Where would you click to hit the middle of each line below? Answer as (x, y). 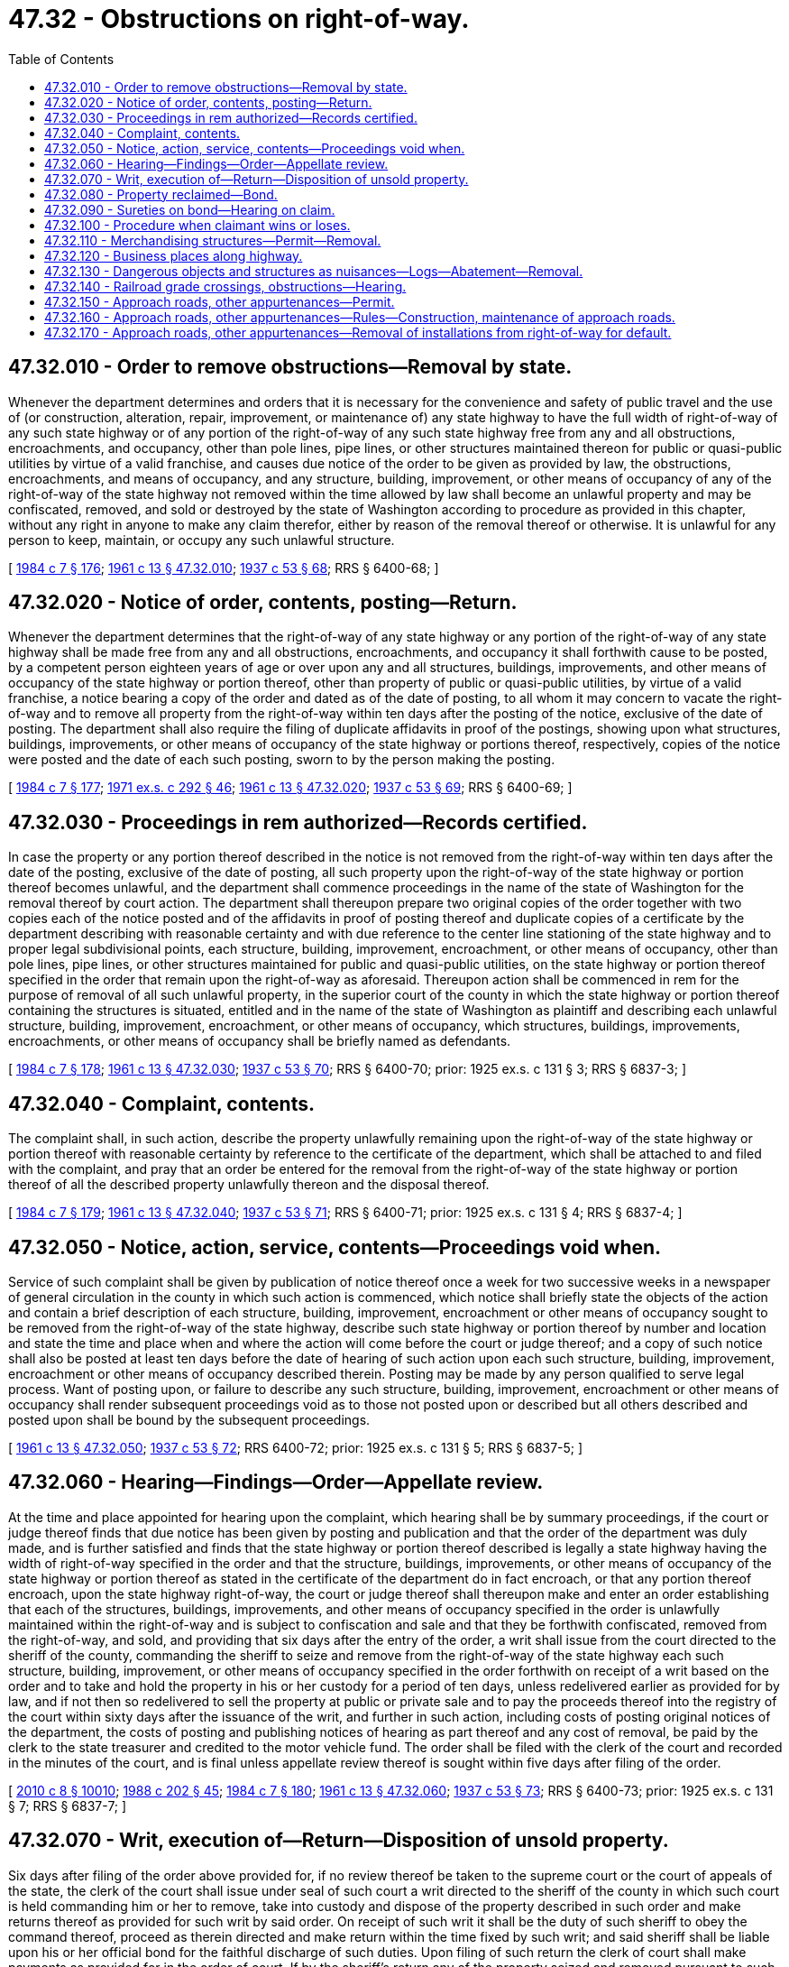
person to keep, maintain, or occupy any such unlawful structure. (202, 540)
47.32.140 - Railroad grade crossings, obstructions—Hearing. (225, 286)
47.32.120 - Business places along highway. (174, 255)
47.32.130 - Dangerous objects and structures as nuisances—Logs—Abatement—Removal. (314, 271)
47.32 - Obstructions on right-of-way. (239, 19)
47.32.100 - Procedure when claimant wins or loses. (197, 225)
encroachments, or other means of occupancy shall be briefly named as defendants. (260, 1041)
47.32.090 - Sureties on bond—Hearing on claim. (190, 209)
